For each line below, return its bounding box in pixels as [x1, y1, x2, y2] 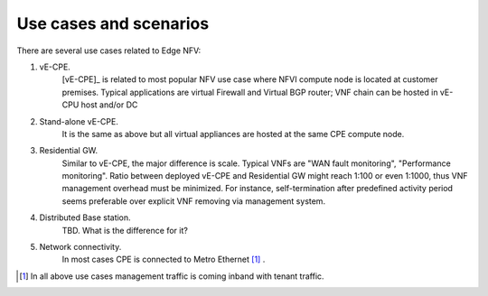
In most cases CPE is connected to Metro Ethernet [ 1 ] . [61, 254, 266, 265]
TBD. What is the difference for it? [61, 225, 189, 236]
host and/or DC [80, 99, 138, 110]
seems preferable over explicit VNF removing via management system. [61, 195, 325, 207]
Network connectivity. [39, 242, 122, 253]
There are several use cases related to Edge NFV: [16, 45, 202, 56]
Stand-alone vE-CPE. [39, 116, 119, 126]
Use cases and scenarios [16, 14, 210, 33]
